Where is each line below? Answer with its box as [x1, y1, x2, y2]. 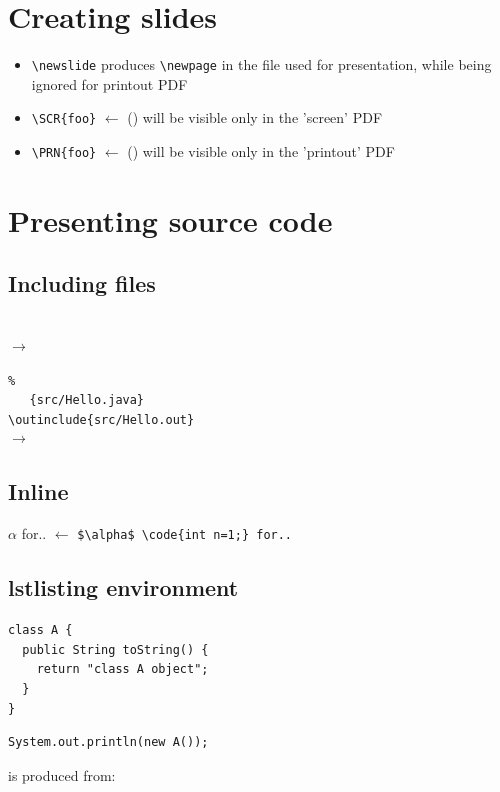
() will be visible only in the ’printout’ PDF [127, 141, 395, 162]
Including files [8, 268, 156, 299]
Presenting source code [8, 199, 333, 240]
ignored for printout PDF [31, 73, 188, 94]
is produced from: [8, 764, 116, 785]
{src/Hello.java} [29, 393, 145, 408]
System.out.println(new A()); [8, 735, 209, 750]
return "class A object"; [36, 662, 209, 677]
